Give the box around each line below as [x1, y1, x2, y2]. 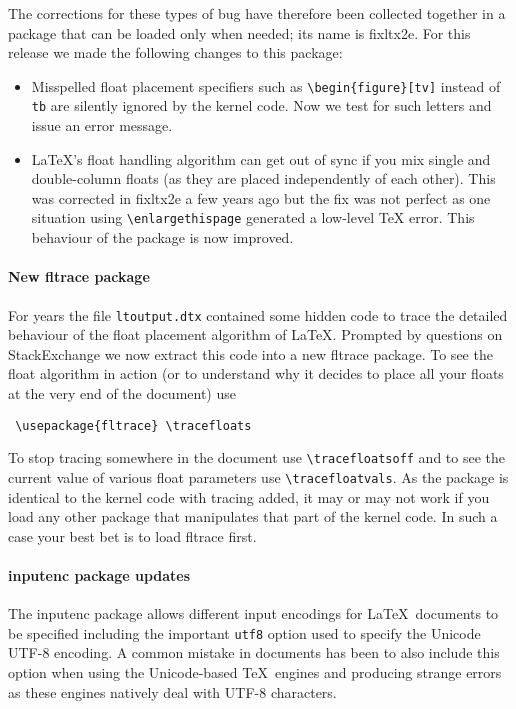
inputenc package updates [8, 564, 191, 585]
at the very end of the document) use [8, 382, 236, 403]
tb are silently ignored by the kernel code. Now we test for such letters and [31, 95, 492, 116]
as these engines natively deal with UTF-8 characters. [8, 681, 337, 702]
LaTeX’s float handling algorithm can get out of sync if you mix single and [31, 148, 491, 169]
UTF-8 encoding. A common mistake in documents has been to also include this [8, 642, 500, 663]
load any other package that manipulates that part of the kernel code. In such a [8, 506, 498, 527]
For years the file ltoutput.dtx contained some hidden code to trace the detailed [8, 304, 508, 325]
